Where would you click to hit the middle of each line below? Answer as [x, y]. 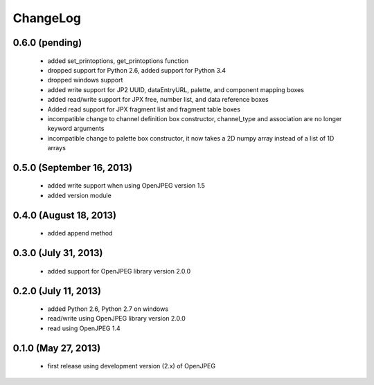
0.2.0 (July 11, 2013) [57, 291]
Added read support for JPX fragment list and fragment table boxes [144, 109]
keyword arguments [76, 129]
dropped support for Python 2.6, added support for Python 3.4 [137, 70]
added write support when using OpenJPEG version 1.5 [126, 186]
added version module [80, 195]
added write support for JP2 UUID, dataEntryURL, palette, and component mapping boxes [176, 89]
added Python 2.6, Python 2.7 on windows [108, 309]
